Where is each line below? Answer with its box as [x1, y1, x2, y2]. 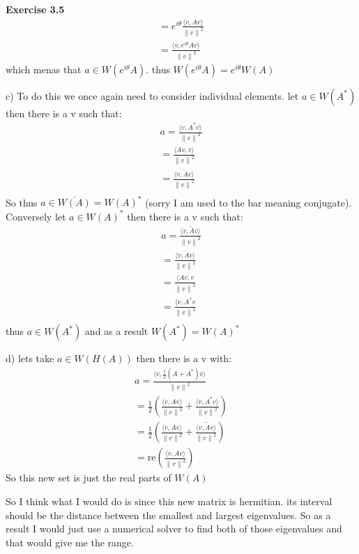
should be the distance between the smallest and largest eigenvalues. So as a [6, 507, 331, 522]
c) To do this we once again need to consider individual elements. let [6, 88, 299, 103]
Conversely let [6, 209, 66, 223]
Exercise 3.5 [6, 2, 65, 16]
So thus [6, 195, 38, 209]
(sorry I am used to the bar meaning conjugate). [145, 195, 352, 209]
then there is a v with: [136, 351, 232, 366]
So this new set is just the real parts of [6, 470, 171, 485]
